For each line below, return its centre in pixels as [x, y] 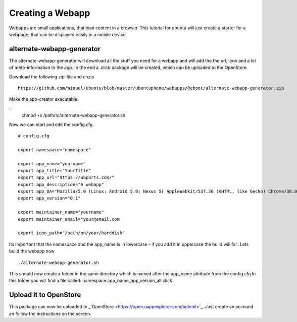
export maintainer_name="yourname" [61, 212]
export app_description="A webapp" [61, 184]
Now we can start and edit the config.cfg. [51, 125]
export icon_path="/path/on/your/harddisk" [72, 233]
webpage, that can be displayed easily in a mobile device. [68, 34]
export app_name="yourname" [52, 163]
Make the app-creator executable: [44, 99]
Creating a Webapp [49, 13]
